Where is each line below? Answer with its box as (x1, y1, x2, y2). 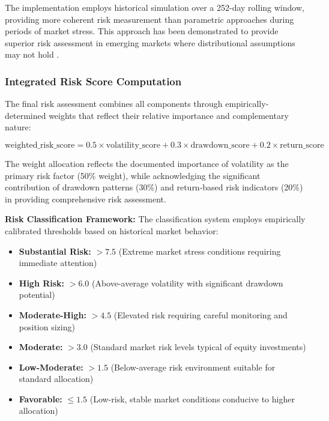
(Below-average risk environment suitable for (110, 360, 276, 373)
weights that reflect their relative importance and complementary (49, 109, 289, 121)
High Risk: (19, 276, 65, 289)
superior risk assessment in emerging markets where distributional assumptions (5, 36, 295, 49)
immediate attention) (19, 256, 97, 269)
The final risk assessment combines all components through (5, 97, 223, 110)
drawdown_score (190, 141, 250, 150)
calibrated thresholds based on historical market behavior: (5, 224, 219, 237)
